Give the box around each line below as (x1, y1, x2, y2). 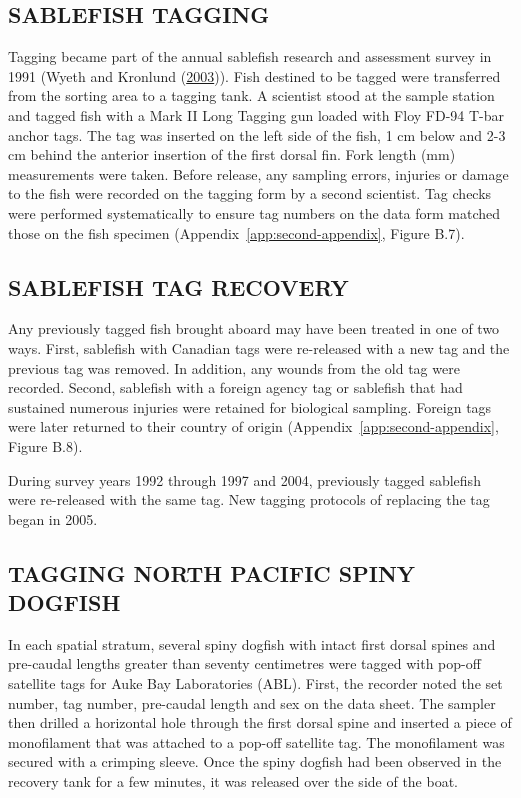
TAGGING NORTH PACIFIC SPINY (8, 557, 416, 588)
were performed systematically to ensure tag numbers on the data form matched (8, 202, 501, 223)
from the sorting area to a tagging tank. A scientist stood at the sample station (8, 85, 495, 106)
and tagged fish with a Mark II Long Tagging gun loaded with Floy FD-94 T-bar (8, 104, 505, 125)
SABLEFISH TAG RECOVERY (8, 271, 349, 302)
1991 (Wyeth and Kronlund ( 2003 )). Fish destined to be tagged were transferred (8, 65, 501, 86)
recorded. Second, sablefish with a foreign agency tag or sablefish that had (8, 377, 463, 398)
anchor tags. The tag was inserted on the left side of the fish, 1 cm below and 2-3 (8, 124, 506, 145)
